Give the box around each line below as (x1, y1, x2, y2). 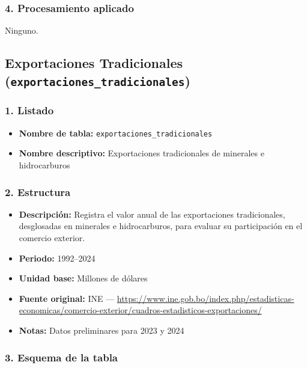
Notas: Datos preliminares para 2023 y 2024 (19, 324, 184, 336)
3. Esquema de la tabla (5, 349, 118, 364)
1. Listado (5, 103, 54, 118)
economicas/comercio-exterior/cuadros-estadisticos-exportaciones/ (19, 304, 262, 316)
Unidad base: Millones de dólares (19, 272, 148, 284)
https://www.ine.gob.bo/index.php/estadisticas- (117, 292, 294, 304)
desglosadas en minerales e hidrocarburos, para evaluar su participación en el (19, 219, 303, 232)
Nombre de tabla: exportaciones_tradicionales (19, 126, 213, 139)
